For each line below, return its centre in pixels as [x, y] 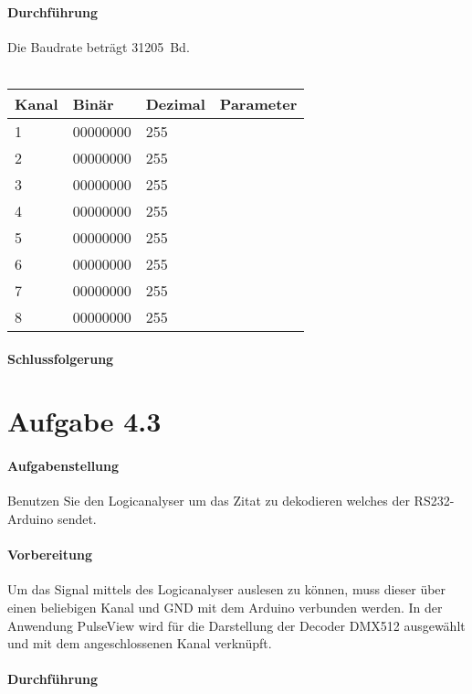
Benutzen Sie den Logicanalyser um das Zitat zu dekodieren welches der [209, 501]
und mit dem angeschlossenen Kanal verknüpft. [140, 643]
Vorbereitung [50, 555]
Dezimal [175, 103]
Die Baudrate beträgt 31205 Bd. [99, 46]
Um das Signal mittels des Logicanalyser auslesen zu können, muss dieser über [227, 589]
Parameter [258, 103]
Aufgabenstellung [63, 466]
